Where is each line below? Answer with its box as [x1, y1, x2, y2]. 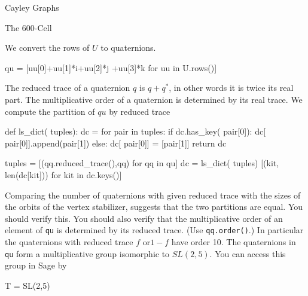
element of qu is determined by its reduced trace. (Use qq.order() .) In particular [5, 224, 304, 236]
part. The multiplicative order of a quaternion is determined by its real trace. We [5, 93, 303, 105]
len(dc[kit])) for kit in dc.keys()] [5, 168, 122, 181]
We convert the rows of [5, 41, 90, 54]
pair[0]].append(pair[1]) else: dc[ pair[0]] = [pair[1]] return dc [5, 136, 227, 149]
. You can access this [209, 247, 286, 260]
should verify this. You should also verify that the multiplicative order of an [5, 212, 283, 224]
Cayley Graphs [5, 1, 59, 13]
